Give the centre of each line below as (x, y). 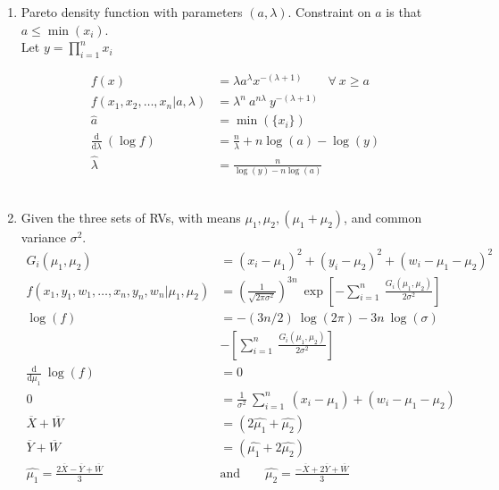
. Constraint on (329, 12)
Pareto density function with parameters (132, 12)
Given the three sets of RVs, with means (131, 217)
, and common (383, 217)
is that (404, 12)
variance (44, 237)
